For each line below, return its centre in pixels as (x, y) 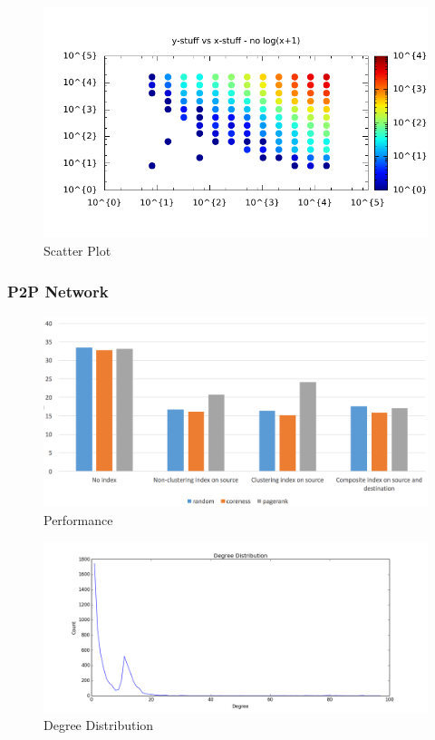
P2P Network (58, 291)
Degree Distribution (99, 725)
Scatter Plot (77, 250)
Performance (78, 519)
